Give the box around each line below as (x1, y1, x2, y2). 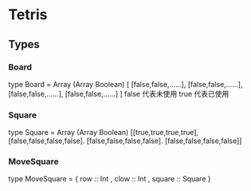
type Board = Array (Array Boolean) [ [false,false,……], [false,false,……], (8, 79, 243, 89)
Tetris (8, 6, 48, 24)
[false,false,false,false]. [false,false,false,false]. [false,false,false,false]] (8, 136, 242, 145)
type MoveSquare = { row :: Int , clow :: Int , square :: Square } (8, 174, 211, 184)
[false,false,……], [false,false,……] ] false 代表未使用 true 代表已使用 (8, 89, 229, 98)
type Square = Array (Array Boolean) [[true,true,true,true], (8, 128, 199, 137)
